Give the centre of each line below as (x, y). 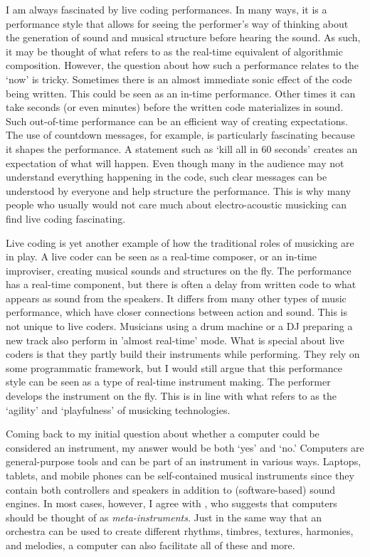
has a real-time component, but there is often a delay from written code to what (181, 284)
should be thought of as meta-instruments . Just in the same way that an (164, 517)
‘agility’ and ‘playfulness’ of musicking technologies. (118, 409)
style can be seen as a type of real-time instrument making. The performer (168, 382)
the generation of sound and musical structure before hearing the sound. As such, (183, 37)
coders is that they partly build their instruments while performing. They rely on (183, 354)
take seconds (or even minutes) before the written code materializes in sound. (175, 107)
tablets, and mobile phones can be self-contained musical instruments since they (180, 475)
